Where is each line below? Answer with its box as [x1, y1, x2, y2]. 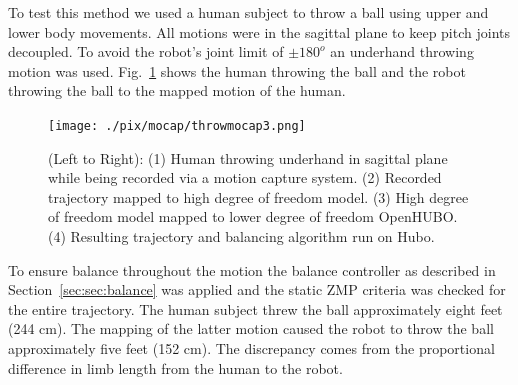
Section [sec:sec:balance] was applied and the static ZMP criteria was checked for [8, 279, 506, 300]
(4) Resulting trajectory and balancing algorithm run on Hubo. [48, 226, 435, 246]
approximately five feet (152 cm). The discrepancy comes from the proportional [8, 337, 495, 358]
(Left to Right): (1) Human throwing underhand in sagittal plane [48, 147, 448, 168]
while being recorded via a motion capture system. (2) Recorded [48, 167, 442, 188]
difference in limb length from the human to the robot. [8, 357, 343, 378]
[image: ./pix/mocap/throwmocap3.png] [48, 118, 306, 133]
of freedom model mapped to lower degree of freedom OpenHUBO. [48, 206, 458, 227]
